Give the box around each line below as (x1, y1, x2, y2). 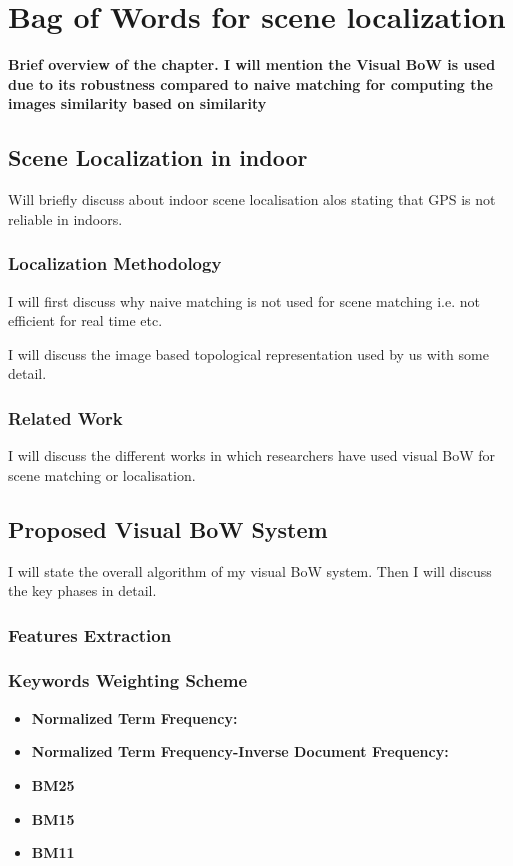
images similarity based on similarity (8, 93, 267, 114)
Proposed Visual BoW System (8, 513, 328, 544)
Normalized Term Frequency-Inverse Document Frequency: (31, 741, 449, 762)
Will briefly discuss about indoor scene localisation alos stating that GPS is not (8, 189, 496, 210)
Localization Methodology (8, 251, 222, 276)
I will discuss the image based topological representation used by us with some (8, 343, 489, 364)
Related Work (8, 405, 123, 430)
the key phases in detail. (8, 580, 157, 601)
